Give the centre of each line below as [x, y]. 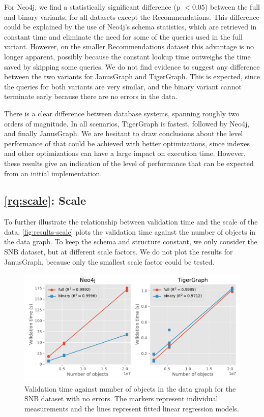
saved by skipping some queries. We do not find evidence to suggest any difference [132, 66]
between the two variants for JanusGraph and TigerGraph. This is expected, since [132, 76]
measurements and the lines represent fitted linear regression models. [132, 409]
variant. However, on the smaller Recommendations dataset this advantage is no [129, 46]
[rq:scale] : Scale [45, 200]
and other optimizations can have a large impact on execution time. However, [125, 153]
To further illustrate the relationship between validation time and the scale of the [131, 222]
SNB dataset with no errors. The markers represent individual [121, 398]
